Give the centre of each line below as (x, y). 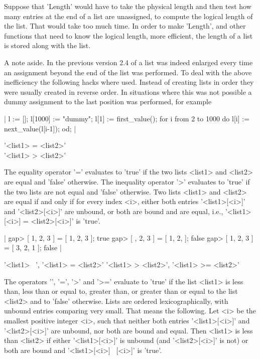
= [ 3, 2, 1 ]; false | (33, 247)
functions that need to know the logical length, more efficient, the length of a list (128, 35)
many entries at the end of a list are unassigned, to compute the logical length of (128, 16)
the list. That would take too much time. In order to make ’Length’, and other (125, 26)
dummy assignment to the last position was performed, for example (108, 102)
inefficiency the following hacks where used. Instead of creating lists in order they (129, 82)
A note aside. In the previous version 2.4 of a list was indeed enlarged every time (128, 62)
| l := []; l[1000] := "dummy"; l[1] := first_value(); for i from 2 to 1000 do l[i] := (127, 118)
